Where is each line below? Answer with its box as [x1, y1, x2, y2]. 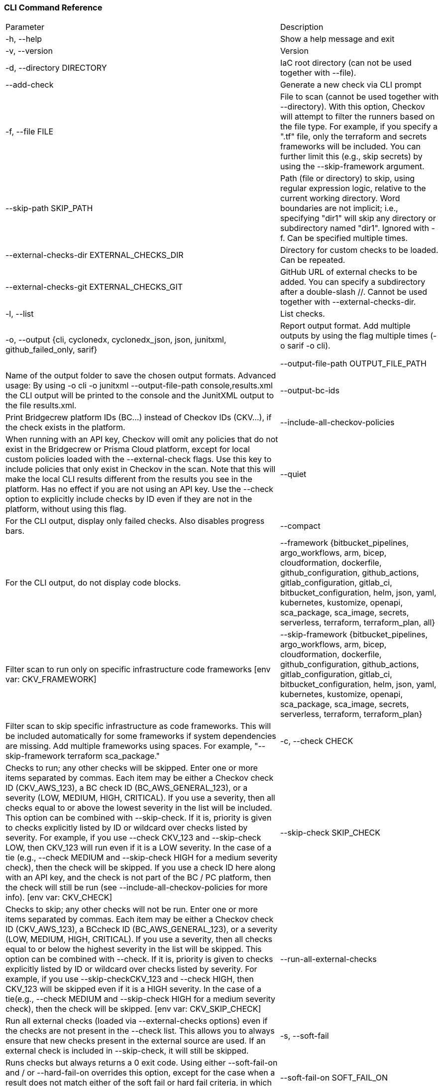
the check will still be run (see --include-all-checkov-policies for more [5, 882, 268, 893]
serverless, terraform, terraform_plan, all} [280, 617, 436, 628]
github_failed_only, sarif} [5, 345, 98, 355]
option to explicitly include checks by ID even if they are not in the [5, 494, 252, 504]
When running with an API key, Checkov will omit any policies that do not [5, 434, 278, 445]
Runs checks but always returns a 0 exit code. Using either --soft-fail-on [5, 1058, 278, 1068]
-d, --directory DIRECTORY [5, 63, 107, 73]
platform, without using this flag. [5, 504, 126, 514]
